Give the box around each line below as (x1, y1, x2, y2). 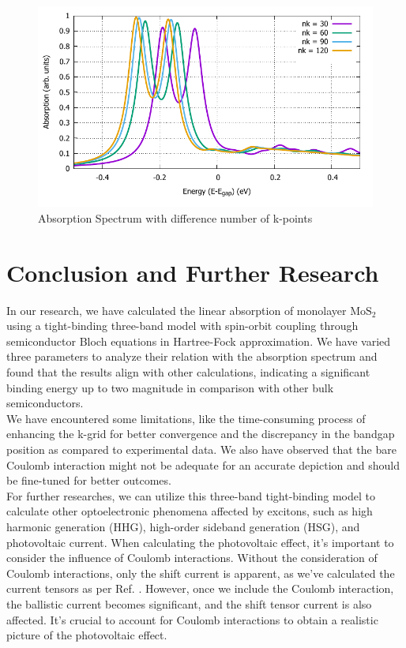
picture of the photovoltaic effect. (6, 627, 167, 643)
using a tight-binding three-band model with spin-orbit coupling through (6, 317, 359, 334)
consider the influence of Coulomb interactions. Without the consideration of (6, 549, 378, 566)
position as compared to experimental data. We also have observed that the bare (6, 441, 397, 458)
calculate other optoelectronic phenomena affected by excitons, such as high (6, 503, 373, 519)
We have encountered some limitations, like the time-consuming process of (6, 410, 366, 426)
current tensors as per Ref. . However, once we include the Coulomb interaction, (6, 580, 394, 597)
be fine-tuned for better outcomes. (6, 472, 171, 489)
